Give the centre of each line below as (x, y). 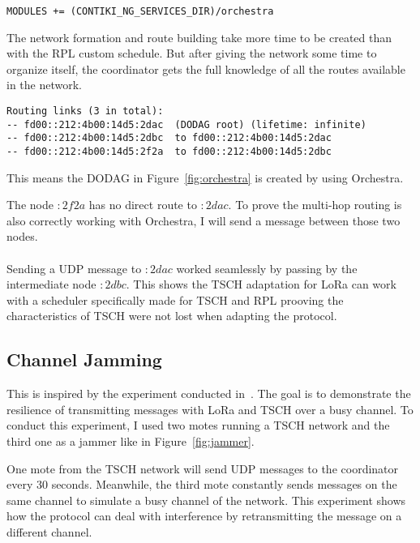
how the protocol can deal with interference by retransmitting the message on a (204, 516)
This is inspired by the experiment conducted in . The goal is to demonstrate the (209, 393)
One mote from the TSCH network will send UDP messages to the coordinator (203, 468)
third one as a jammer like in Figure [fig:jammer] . (131, 440)
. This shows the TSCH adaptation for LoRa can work (261, 284)
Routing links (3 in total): (85, 111)
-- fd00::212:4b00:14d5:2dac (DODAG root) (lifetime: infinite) (186, 124)
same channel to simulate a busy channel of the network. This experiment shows (206, 500)
